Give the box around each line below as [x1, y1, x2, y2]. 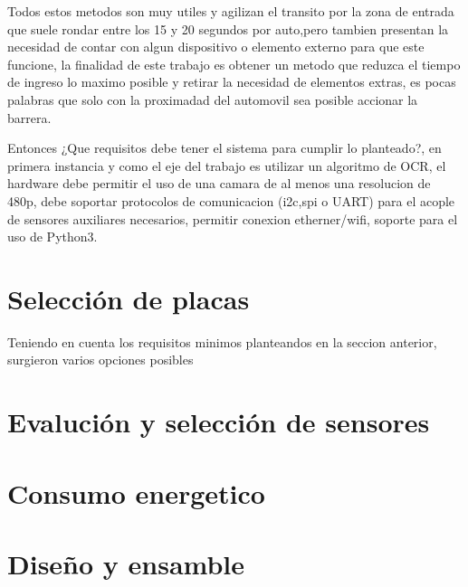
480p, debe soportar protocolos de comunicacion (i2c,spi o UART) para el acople [7, 191, 455, 210]
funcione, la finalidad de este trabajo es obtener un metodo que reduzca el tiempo [7, 54, 461, 73]
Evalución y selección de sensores [7, 403, 430, 440]
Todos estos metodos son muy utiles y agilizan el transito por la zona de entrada [7, 2, 454, 20]
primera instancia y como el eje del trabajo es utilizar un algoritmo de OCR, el [7, 156, 446, 175]
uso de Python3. [7, 227, 98, 246]
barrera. [7, 108, 52, 127]
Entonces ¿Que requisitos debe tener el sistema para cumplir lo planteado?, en [7, 138, 442, 157]
